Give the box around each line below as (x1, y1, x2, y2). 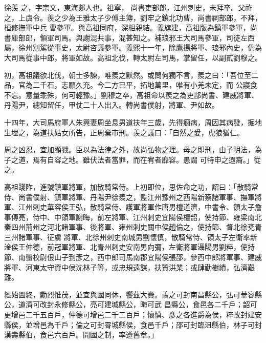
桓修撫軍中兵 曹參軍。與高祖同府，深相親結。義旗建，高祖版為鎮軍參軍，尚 (4, 22, 257, 33)
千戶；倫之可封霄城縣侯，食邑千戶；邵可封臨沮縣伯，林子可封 (54, 319, 262, 330)
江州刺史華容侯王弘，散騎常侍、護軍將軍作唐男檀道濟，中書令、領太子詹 (18, 201, 262, 212)
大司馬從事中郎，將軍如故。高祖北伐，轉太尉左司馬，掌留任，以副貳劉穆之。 (4, 52, 262, 63)
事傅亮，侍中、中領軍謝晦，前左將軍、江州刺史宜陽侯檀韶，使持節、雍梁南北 (4, 211, 262, 222)
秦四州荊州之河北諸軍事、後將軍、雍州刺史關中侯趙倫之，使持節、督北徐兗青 (4, 221, 262, 232)
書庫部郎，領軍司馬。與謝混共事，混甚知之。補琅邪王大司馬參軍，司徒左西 (4, 32, 255, 43)
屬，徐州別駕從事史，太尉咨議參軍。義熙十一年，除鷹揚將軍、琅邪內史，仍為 (4, 42, 262, 53)
